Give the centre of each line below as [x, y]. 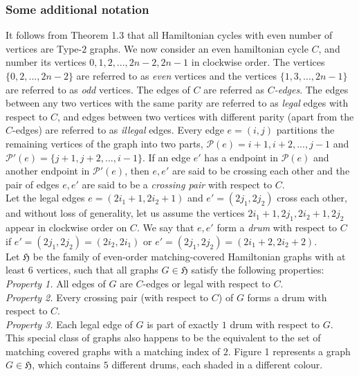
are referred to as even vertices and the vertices [176, 75]
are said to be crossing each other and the [261, 171]
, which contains [66, 365]
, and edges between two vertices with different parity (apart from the [206, 116]
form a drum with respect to [277, 227]
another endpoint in [48, 171]
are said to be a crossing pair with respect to [177, 184]
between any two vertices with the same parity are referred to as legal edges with [177, 103]
